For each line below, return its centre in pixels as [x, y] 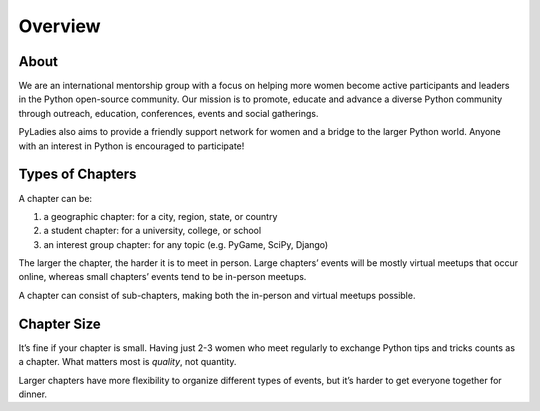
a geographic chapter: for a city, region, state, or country [160, 216]
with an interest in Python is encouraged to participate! [131, 146]
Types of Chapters [77, 174]
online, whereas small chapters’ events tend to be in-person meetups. [162, 277]
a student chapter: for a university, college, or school [152, 231]
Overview [59, 26]
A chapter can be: [55, 198]
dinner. [33, 394]
